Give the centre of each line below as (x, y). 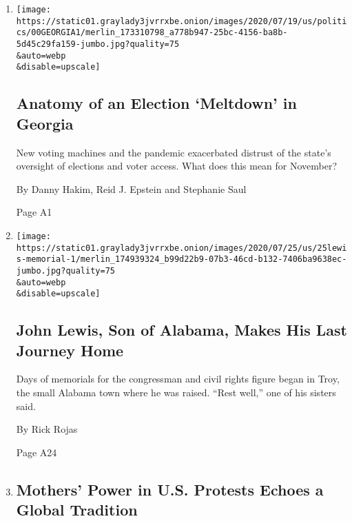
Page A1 (34, 212)
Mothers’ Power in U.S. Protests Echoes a (170, 489)
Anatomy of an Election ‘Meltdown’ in (156, 103)
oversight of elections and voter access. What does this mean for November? (177, 166)
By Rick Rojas (47, 429)
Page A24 (37, 452)
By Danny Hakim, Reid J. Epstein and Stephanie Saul (131, 188)
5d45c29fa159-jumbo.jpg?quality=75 (98, 44)
